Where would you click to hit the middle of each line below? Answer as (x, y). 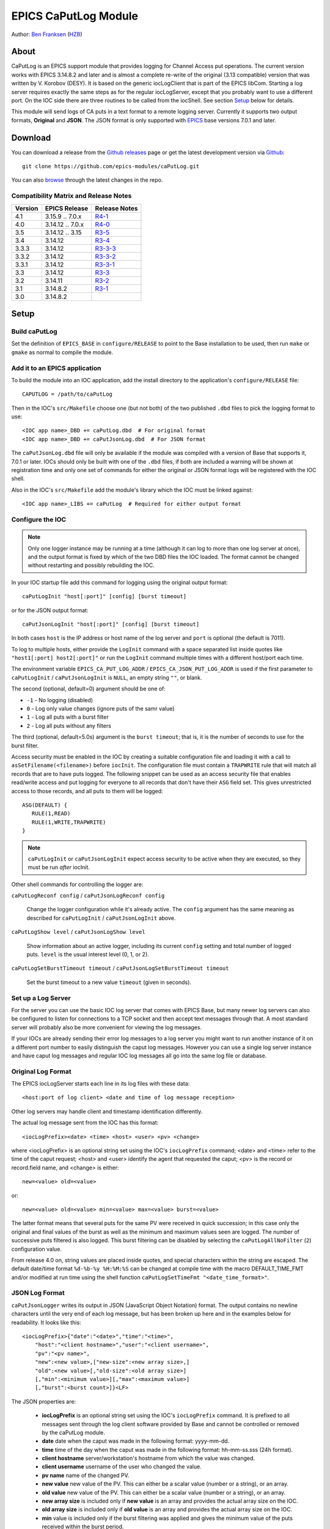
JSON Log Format (38, 1293)
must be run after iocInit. (59, 867)
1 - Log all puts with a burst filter (68, 717)
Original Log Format (41, 1072)
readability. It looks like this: (46, 1322)
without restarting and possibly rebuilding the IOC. (91, 565)
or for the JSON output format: (50, 610)
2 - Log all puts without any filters (69, 725)
